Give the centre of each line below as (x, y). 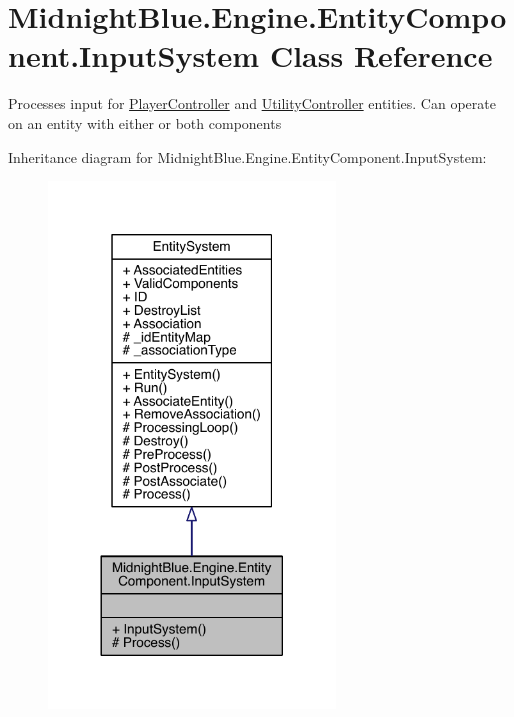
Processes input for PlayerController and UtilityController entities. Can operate (252, 103)
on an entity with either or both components (145, 122)
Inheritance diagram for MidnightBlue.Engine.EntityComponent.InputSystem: (247, 156)
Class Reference (381, 55)
